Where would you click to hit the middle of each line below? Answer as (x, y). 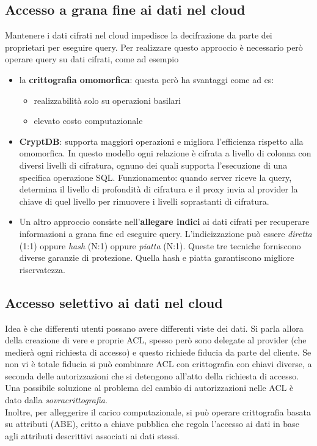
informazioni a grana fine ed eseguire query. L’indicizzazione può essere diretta (166, 233)
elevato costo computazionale (88, 121)
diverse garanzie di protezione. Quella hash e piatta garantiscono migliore (157, 258)
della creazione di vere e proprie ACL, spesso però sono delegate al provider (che (156, 340)
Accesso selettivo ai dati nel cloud (114, 302)
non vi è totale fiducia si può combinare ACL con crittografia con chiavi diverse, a (158, 364)
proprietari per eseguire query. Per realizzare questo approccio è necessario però (154, 47)
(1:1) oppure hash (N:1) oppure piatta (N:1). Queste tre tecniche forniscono (160, 245)
